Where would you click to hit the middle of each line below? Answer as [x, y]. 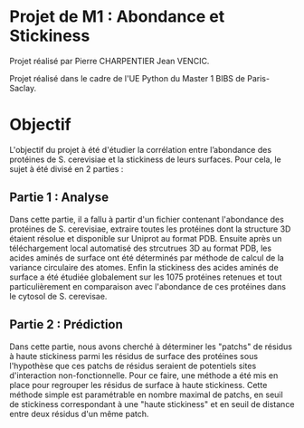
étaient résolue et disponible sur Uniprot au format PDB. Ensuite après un [146, 238]
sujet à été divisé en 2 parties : [66, 168]
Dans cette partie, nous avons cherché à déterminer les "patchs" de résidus [151, 347]
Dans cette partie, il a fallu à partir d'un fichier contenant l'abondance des [147, 219]
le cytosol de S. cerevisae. [58, 296]
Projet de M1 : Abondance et [117, 17]
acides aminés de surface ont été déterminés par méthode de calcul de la [147, 257]
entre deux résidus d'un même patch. [79, 414]
